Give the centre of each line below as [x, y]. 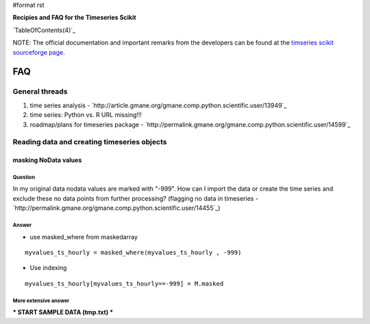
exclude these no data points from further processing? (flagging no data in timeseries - [135, 198]
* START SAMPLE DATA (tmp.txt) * [63, 312]
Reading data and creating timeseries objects [90, 142]
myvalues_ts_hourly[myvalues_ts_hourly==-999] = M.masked [124, 283]
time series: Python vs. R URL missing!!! [86, 115]
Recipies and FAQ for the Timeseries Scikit [74, 18]
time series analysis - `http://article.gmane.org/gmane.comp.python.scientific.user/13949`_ [158, 105]
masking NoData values [47, 160]
